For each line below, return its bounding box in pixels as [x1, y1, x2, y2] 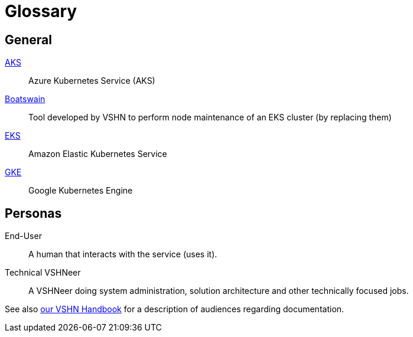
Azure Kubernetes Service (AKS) [28, 76, 155, 86]
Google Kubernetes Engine [28, 185, 133, 196]
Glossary [5, 1, 77, 21]
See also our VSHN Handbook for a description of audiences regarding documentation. [5, 304, 344, 315]
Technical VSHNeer [5, 267, 81, 278]
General [5, 32, 53, 47]
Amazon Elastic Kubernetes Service [28, 149, 167, 159]
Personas [5, 205, 62, 221]
